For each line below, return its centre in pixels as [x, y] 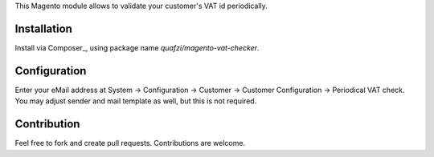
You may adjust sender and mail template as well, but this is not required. [136, 101]
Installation [43, 28]
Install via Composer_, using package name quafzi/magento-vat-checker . [137, 47]
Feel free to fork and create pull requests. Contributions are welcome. [130, 143]
